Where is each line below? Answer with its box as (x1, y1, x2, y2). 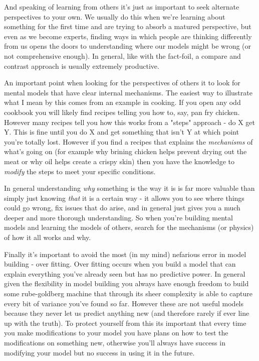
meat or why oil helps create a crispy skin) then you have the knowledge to (4, 156, 234, 166)
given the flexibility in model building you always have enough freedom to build (4, 278, 249, 289)
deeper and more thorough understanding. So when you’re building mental (4, 212, 233, 222)
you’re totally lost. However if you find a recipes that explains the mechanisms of (4, 136, 253, 147)
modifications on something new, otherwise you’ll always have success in (4, 337, 225, 347)
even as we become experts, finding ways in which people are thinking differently (4, 31, 252, 41)
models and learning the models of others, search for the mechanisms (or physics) (4, 222, 254, 232)
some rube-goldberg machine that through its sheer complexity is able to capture (4, 288, 252, 299)
